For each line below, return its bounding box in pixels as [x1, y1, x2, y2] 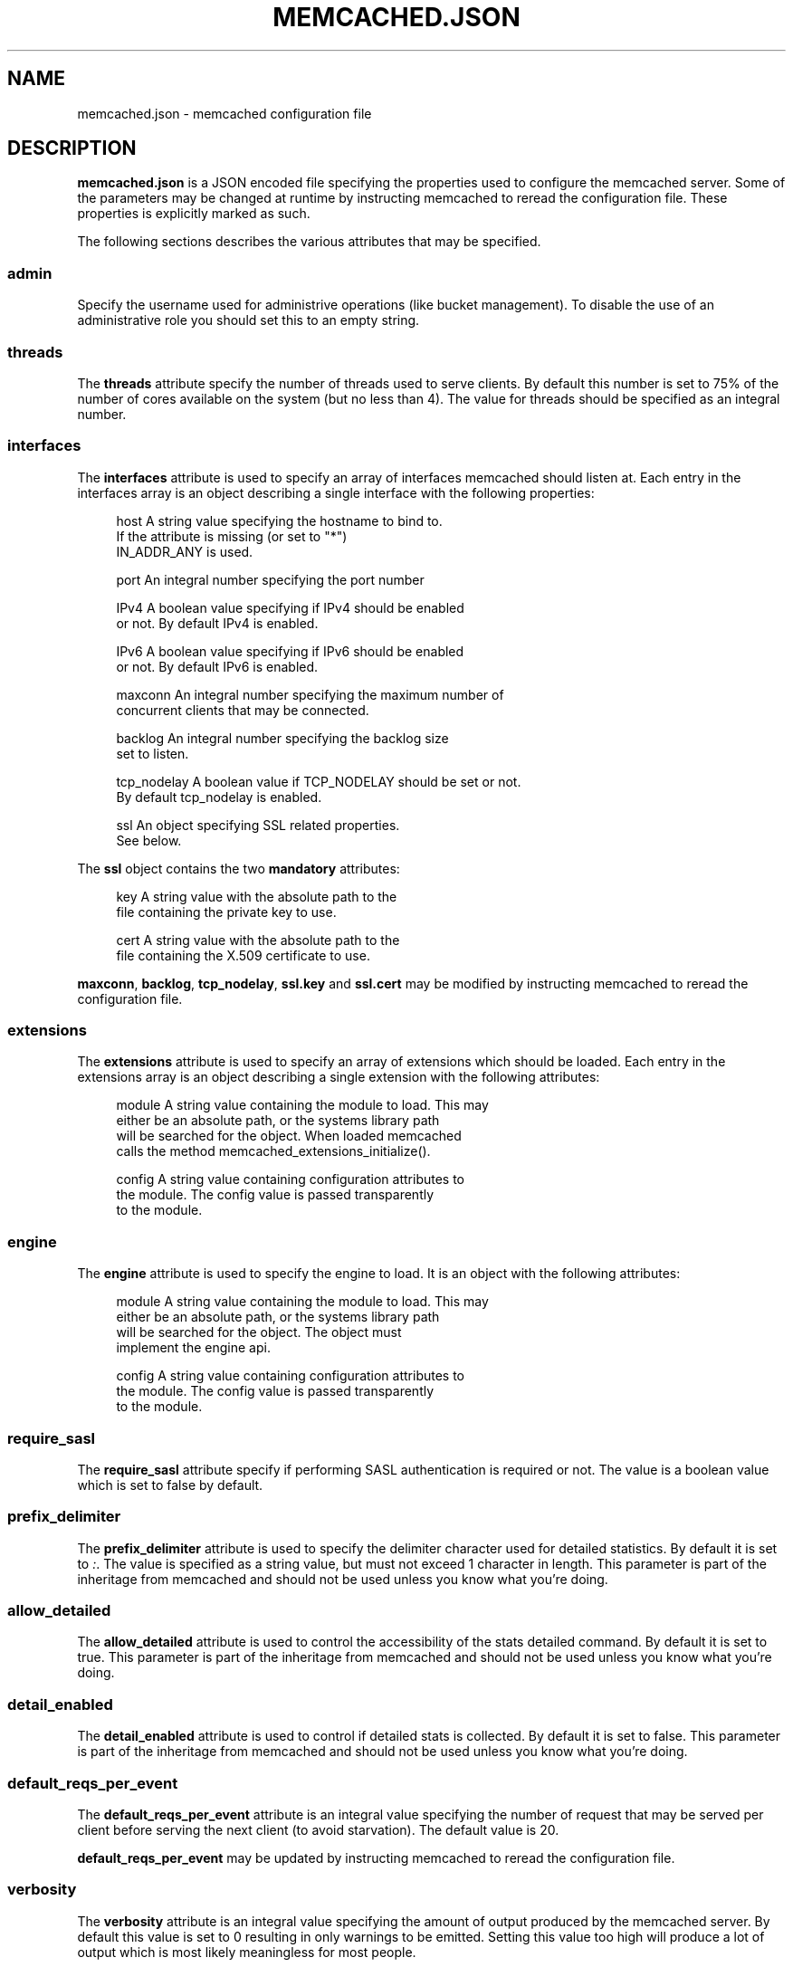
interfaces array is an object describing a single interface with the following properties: [77, 484, 595, 501]
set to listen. [116, 745, 189, 761]
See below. [116, 832, 182, 848]
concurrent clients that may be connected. [116, 702, 369, 718]
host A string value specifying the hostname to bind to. [116, 512, 443, 529]
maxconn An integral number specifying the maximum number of [116, 686, 504, 702]
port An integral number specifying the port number [116, 571, 425, 587]
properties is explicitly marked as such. [77, 205, 311, 222]
